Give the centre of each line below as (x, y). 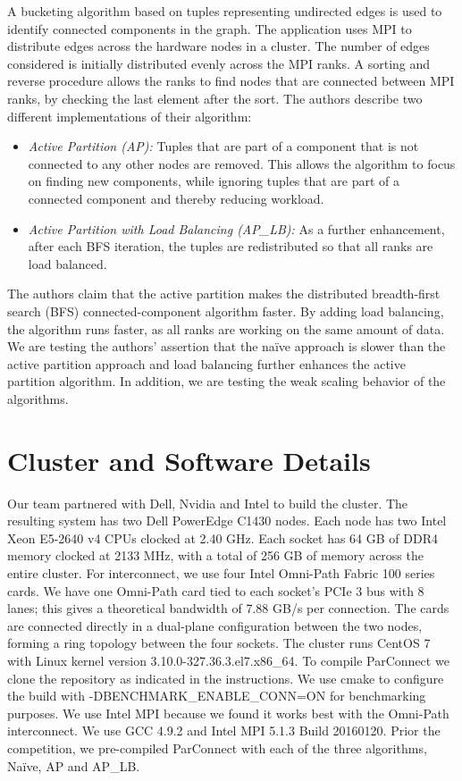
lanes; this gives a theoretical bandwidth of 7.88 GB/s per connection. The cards (228, 608)
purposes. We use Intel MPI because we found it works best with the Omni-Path (228, 713)
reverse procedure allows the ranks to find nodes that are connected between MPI (231, 81)
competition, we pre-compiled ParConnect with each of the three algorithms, (217, 747)
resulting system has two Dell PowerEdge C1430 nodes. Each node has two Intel (227, 521)
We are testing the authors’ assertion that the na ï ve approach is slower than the (227, 346)
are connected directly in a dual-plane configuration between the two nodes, (215, 625)
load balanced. (67, 263)
